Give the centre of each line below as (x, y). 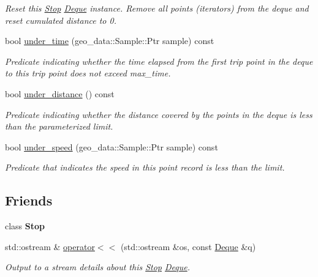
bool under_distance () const (60, 93)
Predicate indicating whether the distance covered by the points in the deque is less (159, 114)
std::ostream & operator (50, 246)
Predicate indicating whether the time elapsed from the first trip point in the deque (159, 61)
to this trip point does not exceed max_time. (88, 73)
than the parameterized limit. (59, 126)
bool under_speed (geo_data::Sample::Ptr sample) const (112, 146)
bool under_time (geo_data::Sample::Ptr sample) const (110, 41)
